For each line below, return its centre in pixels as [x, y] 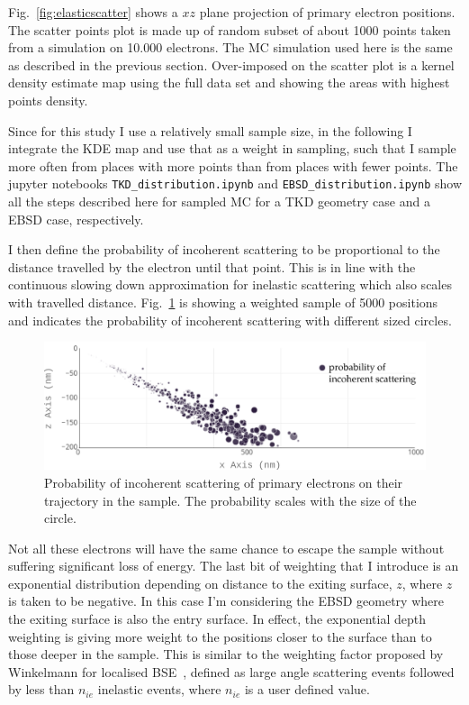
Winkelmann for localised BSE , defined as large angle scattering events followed [231, 671]
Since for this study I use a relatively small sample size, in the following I [210, 130]
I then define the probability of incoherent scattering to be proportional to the [224, 249]
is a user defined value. [307, 689]
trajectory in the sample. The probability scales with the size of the [230, 500]
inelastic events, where [159, 689]
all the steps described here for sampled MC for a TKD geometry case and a [219, 201]
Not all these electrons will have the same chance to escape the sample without [226, 548]
